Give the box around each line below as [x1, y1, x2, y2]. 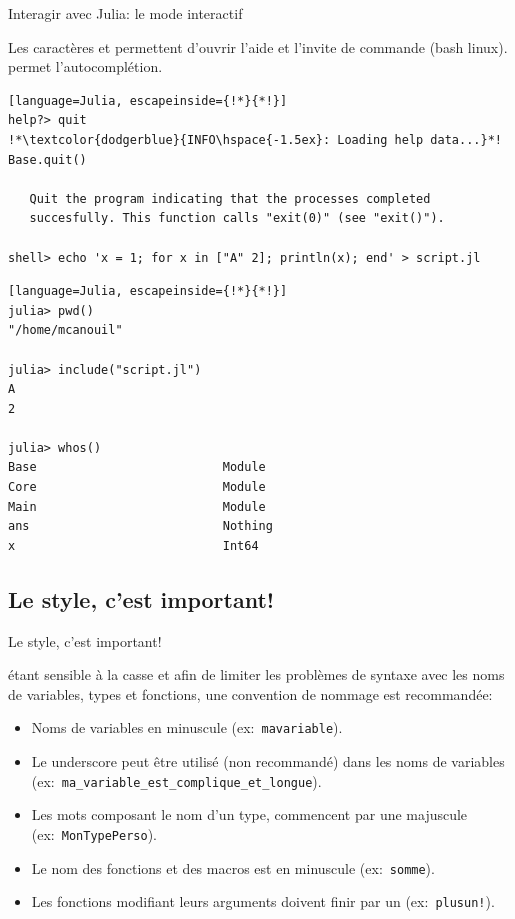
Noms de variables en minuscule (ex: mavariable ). [31, 717, 343, 738]
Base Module [8, 460, 266, 475]
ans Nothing [8, 519, 273, 534]
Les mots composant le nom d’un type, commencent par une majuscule [31, 804, 468, 825]
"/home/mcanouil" [8, 323, 123, 338]
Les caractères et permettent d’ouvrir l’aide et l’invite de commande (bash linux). [8, 36, 508, 57]
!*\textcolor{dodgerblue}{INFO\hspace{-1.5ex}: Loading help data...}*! [8, 132, 502, 147]
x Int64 [8, 538, 259, 553]
